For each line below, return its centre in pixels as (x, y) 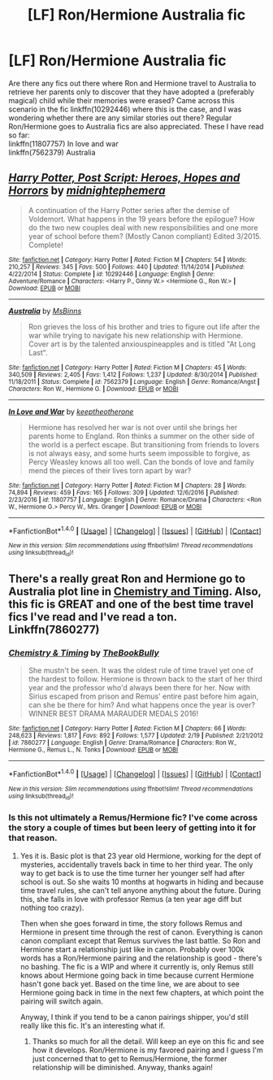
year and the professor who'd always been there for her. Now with (139, 688)
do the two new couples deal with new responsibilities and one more (143, 227)
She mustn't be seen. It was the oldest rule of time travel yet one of (141, 671)
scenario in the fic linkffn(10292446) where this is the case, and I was (125, 109)
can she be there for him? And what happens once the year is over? (142, 705)
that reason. (33, 838)
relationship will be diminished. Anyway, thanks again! (123, 1067)
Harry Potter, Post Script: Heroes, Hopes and (124, 178)
